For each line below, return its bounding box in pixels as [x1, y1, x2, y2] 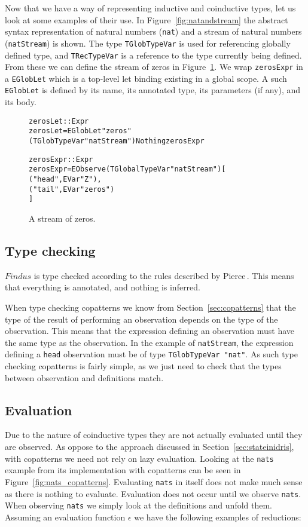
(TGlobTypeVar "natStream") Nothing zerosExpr [29, 137, 205, 146]
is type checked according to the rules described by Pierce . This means [33, 269, 294, 281]
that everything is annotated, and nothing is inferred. [5, 281, 200, 293]
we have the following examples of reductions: [134, 510, 301, 523]
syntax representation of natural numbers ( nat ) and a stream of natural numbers [5, 25, 302, 38]
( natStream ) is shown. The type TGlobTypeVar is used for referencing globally [5, 36, 291, 49]
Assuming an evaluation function [5, 510, 126, 523]
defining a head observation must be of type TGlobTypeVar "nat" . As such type [5, 348, 298, 360]
